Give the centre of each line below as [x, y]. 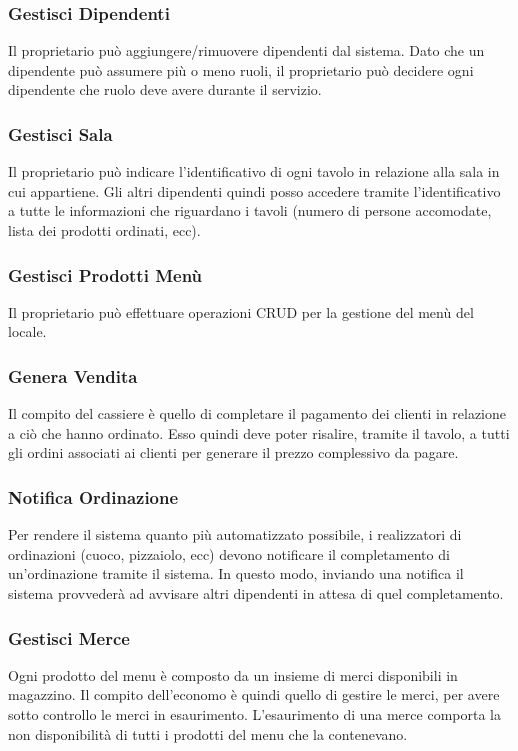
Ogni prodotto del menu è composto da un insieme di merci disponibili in [233, 674]
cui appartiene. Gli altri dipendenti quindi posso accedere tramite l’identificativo [254, 190]
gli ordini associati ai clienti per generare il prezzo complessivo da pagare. [233, 452]
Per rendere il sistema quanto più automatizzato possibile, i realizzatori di [235, 534]
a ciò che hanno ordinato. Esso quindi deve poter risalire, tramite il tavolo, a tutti [259, 432]
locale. [27, 331]
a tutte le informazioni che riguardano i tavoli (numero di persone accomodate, [250, 210]
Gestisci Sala [60, 133]
